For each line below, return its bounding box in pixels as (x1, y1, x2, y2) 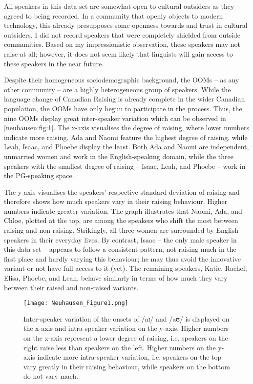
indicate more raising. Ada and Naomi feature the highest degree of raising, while (4, 132, 248, 142)
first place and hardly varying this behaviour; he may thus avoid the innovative (4, 253, 241, 263)
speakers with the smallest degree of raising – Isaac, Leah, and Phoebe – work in (4, 161, 246, 171)
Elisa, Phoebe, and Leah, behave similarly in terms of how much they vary (4, 273, 228, 283)
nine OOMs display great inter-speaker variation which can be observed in (4, 113, 226, 123)
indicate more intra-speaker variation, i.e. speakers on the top (37, 352, 222, 362)
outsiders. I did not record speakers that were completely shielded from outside (4, 29, 241, 40)
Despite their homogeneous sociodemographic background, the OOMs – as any (4, 75, 239, 85)
